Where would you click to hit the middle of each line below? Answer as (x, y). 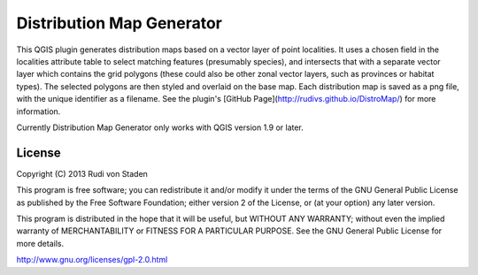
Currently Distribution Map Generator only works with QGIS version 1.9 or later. (160, 127)
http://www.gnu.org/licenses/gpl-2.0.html (92, 260)
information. (39, 111)
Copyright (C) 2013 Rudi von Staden (82, 173)
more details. (40, 243)
